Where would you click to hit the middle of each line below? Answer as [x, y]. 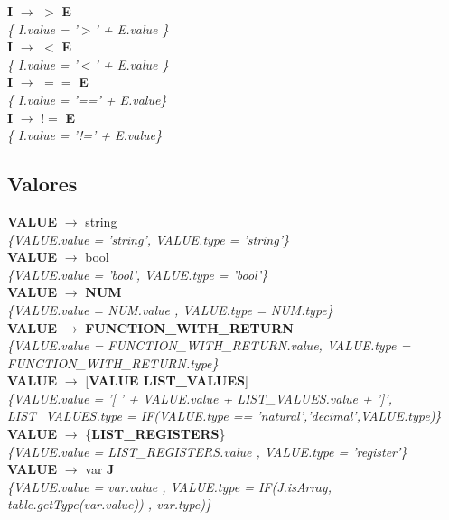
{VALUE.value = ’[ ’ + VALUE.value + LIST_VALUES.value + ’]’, [200, 398]
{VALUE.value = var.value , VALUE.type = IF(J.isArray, [169, 486]
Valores [42, 184]
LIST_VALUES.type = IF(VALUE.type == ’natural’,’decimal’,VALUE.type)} [224, 416]
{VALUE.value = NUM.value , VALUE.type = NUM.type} [170, 309]
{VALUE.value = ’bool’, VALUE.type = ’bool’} [137, 274]
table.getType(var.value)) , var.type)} [110, 504]
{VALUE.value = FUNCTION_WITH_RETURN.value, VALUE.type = [209, 345]
